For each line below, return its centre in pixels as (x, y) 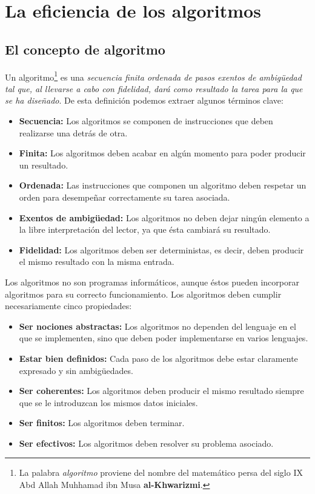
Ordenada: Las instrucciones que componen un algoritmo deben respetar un (163, 185)
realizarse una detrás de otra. (73, 132)
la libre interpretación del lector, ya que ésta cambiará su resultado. (145, 229)
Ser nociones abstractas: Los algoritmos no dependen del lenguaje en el (157, 326)
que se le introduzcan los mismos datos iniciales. (108, 402)
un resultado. (44, 165)
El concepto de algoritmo (85, 49)
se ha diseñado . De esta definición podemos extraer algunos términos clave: (144, 100)
